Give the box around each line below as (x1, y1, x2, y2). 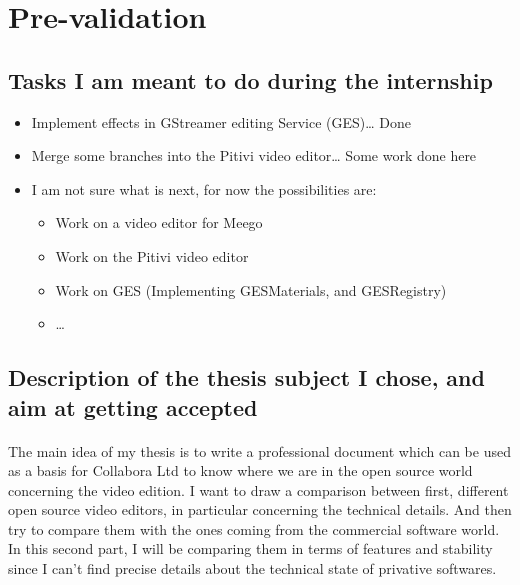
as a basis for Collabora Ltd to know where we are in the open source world (8, 460, 473, 481)
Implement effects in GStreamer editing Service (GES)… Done (31, 111, 411, 132)
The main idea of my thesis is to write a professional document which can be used (8, 440, 511, 461)
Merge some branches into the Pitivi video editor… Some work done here (31, 145, 477, 166)
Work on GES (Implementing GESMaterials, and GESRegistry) (55, 279, 447, 300)
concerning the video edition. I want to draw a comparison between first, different (8, 479, 509, 500)
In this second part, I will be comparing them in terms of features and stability (8, 538, 493, 559)
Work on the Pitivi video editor (55, 245, 249, 266)
